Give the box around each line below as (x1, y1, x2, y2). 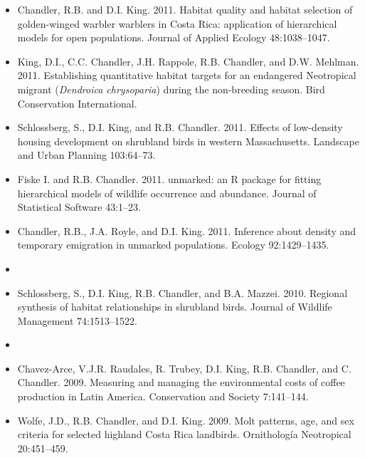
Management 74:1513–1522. (17, 313, 137, 328)
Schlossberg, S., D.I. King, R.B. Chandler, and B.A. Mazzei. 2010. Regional (17, 285, 348, 300)
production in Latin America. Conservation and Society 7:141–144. (17, 389, 309, 404)
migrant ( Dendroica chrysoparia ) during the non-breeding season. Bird (17, 81, 325, 96)
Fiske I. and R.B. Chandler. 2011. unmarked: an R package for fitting (17, 171, 322, 186)
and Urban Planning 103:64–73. (17, 147, 156, 162)
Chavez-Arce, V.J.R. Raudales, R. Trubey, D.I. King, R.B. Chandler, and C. (17, 360, 351, 375)
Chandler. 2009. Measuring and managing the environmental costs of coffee (17, 375, 345, 390)
